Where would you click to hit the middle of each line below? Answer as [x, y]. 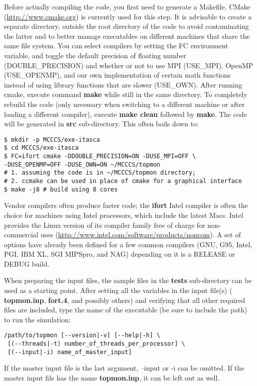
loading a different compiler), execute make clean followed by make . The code [126, 114]
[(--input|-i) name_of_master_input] [70, 352]
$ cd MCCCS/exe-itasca [41, 148]
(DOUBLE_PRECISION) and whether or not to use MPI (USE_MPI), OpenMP [129, 65]
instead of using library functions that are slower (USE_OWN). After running [123, 84]
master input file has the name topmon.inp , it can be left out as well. [112, 378]
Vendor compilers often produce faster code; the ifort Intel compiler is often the [126, 205]
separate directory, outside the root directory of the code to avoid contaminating [127, 26]
